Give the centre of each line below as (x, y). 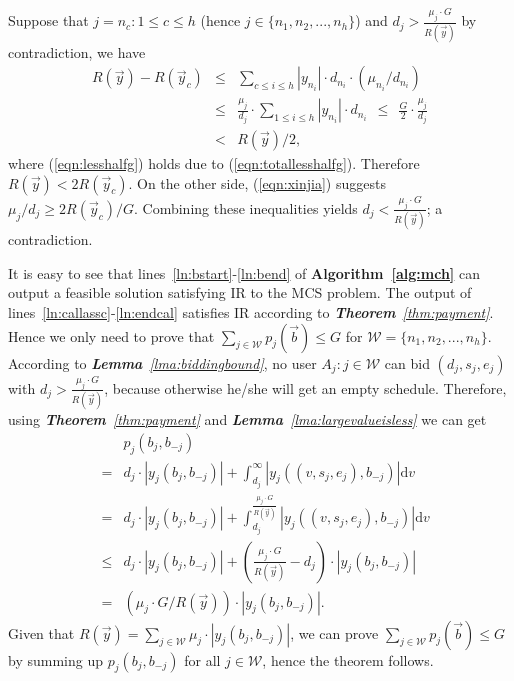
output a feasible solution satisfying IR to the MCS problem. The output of (240, 292)
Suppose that (48, 20)
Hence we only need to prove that (111, 335)
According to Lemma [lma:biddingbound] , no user (162, 362)
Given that (41, 632)
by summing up (55, 659)
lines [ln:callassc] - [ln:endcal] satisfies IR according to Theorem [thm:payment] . (251, 311)
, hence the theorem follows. (348, 659)
